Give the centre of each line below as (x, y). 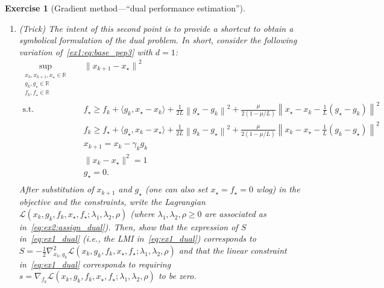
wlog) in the (278, 189)
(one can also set (176, 189)
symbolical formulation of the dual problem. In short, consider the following (158, 40)
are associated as (235, 213)
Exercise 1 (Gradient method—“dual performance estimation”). (125, 8)
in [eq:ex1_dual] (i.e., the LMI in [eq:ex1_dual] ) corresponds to (137, 238)
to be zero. (177, 276)
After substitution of (56, 189)
